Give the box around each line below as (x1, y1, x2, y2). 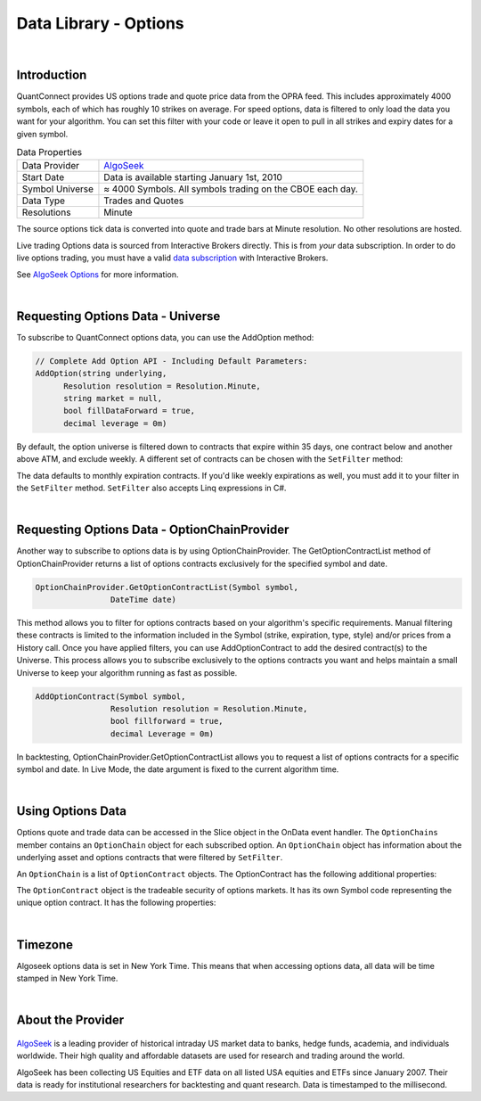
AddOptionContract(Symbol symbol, (35, 691, 186, 702)
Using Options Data (16, 803, 126, 819)
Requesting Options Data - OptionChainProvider (16, 522, 289, 538)
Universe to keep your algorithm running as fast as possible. (16, 667, 238, 678)
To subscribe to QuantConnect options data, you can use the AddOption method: (16, 332, 314, 342)
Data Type (21, 194, 66, 207)
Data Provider (21, 160, 80, 172)
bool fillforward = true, (110, 716, 224, 727)
